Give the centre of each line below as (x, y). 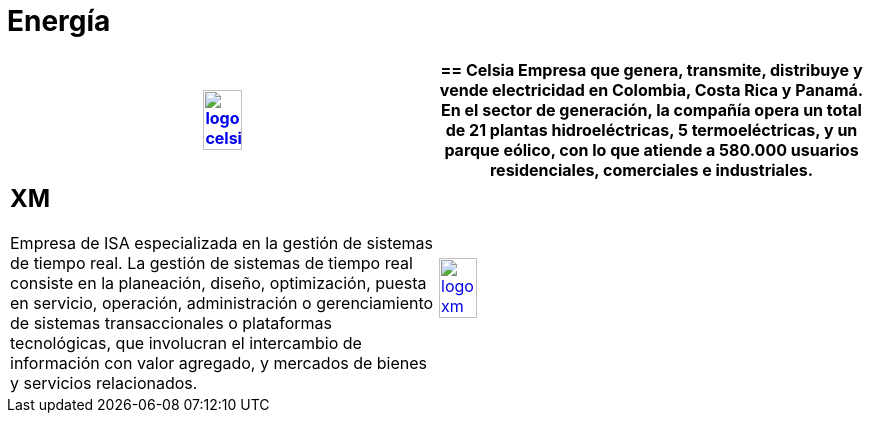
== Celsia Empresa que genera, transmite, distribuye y (651, 69)
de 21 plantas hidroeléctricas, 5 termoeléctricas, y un (651, 129)
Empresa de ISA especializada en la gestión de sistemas (222, 242)
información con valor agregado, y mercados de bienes (219, 362)
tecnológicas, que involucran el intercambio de (186, 342)
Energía (59, 21)
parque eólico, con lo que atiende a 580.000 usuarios (651, 149)
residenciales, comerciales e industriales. (651, 169)
